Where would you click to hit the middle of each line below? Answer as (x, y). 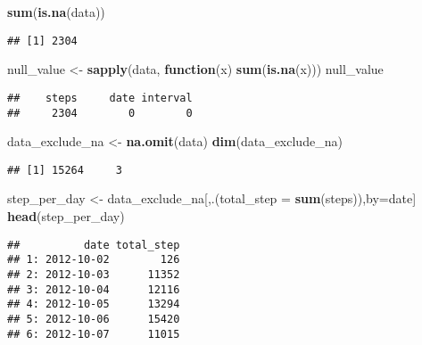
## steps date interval (100, 98)
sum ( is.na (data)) (56, 12)
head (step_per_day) (66, 216)
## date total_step (94, 245)
